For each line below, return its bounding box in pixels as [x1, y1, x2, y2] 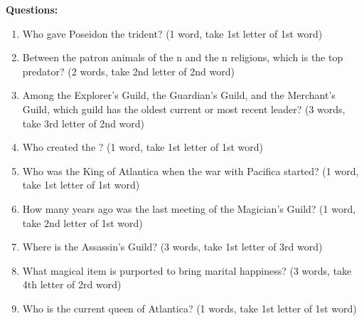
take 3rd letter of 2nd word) [22, 115, 145, 130]
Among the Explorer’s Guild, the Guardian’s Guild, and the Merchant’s [22, 88, 336, 102]
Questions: [6, 2, 58, 16]
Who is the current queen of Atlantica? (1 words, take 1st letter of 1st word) [22, 300, 357, 315]
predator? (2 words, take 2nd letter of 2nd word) [22, 63, 235, 78]
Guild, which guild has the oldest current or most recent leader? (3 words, [22, 101, 346, 116]
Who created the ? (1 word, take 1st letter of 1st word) [22, 140, 264, 154]
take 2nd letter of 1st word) [22, 215, 143, 230]
